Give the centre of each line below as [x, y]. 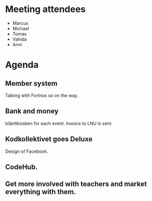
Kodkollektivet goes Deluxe [49, 139]
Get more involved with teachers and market [76, 184]
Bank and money [32, 111]
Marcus [20, 23]
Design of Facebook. [27, 151]
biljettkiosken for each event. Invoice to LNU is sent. [59, 123]
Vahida [20, 39]
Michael [21, 28]
